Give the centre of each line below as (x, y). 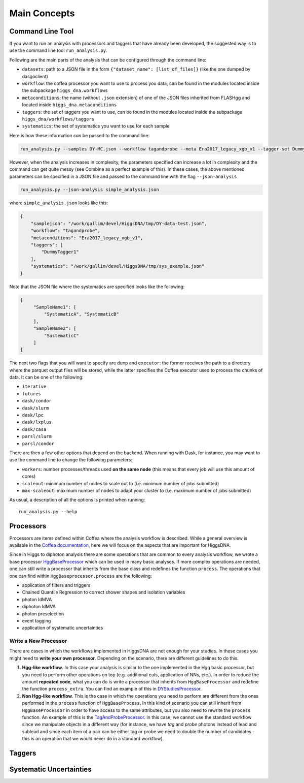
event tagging (36, 620)
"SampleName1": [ (55, 307)
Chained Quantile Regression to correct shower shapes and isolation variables (104, 592)
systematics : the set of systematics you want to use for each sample (96, 126)
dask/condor (37, 401)
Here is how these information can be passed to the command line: (79, 135)
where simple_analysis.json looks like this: (59, 203)
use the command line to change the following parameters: (71, 460)
